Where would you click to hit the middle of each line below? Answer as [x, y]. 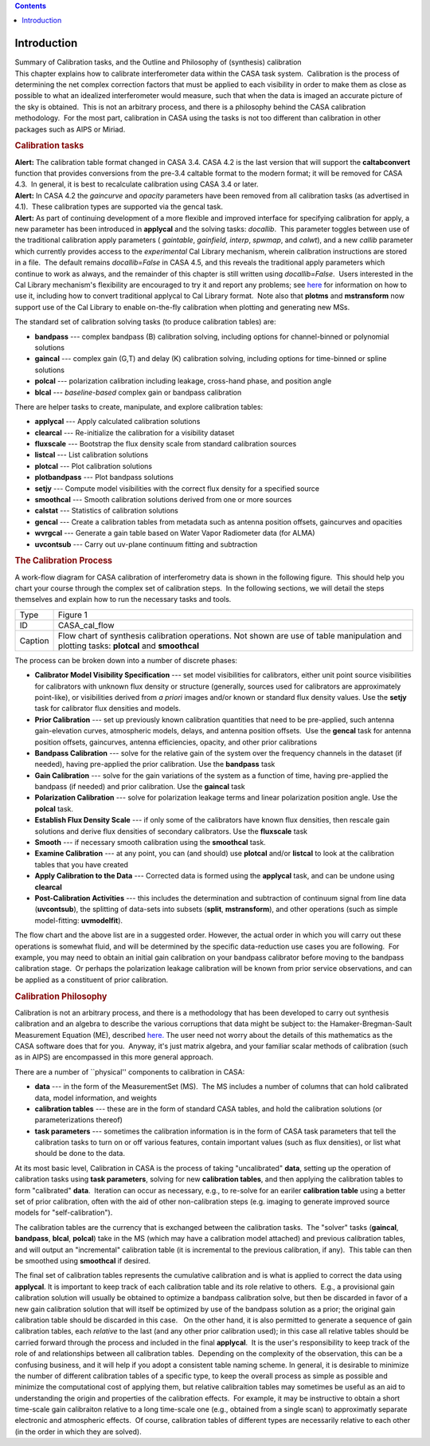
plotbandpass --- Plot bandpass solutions [104, 477]
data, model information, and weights [96, 1098]
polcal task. [54, 808]
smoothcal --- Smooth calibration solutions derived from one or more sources [163, 500]
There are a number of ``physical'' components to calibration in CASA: [130, 1071]
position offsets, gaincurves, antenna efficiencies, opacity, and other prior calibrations [176, 742]
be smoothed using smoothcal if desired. [83, 1260]
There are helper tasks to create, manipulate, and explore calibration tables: [139, 407]
